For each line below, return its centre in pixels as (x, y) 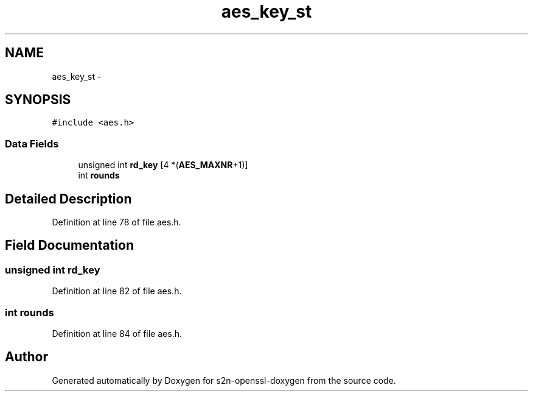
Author (26, 357)
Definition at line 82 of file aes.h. (117, 291)
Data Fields (32, 143)
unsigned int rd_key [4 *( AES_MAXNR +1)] (163, 165)
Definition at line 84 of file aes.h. (117, 334)
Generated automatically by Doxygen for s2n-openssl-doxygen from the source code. (224, 380)
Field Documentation (69, 246)
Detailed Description (68, 199)
